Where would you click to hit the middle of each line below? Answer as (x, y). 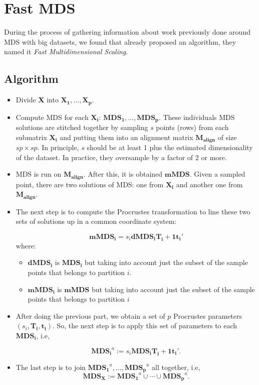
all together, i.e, (176, 367)
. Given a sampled (217, 174)
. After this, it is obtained (123, 174)
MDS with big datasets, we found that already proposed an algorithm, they (120, 41)
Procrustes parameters (208, 315)
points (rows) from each (192, 127)
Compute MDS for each (52, 117)
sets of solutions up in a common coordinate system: (96, 221)
